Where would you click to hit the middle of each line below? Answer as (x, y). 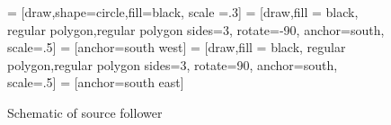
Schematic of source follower (85, 112)
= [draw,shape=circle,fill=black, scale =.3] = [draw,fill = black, (183, 12)
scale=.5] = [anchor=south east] (96, 82)
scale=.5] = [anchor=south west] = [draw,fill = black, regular (177, 47)
